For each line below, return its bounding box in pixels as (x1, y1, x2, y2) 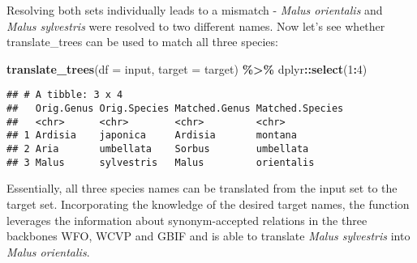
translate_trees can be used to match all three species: (6, 33, 278, 50)
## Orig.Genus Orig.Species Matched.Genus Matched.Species (6, 103, 344, 115)
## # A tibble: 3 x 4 (6, 89, 123, 101)
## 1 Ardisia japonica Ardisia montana (6, 129, 297, 142)
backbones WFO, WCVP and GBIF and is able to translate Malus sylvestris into (6, 227, 411, 244)
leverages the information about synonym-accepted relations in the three (6, 211, 368, 228)
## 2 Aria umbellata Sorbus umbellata (6, 143, 309, 155)
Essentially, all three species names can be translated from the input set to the (6, 180, 398, 197)
